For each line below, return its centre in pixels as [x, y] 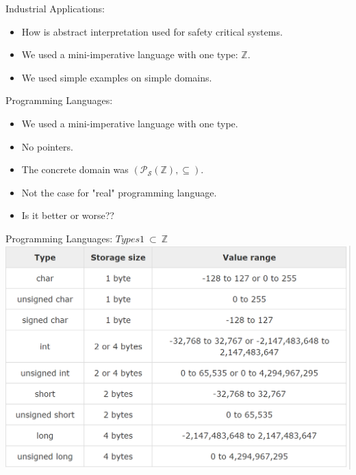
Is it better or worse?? [68, 215]
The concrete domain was [75, 169]
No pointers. [47, 146]
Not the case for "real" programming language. [119, 192]
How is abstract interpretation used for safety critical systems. [152, 31]
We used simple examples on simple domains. [117, 77]
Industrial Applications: [55, 8]
